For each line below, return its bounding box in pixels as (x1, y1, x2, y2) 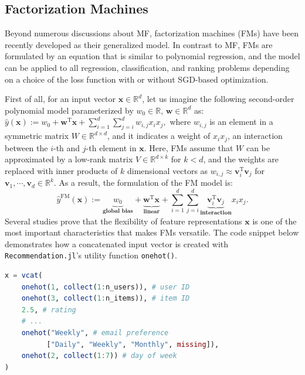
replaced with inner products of (5, 164, 118, 176)
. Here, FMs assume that (144, 141, 233, 154)
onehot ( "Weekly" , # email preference (21, 328, 169, 337)
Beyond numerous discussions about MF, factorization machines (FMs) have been (5, 27, 299, 39)
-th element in (86, 141, 137, 154)
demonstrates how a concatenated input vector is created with (5, 237, 229, 250)
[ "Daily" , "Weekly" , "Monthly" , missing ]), (46, 340, 219, 349)
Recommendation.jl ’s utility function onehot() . (5, 249, 177, 261)
